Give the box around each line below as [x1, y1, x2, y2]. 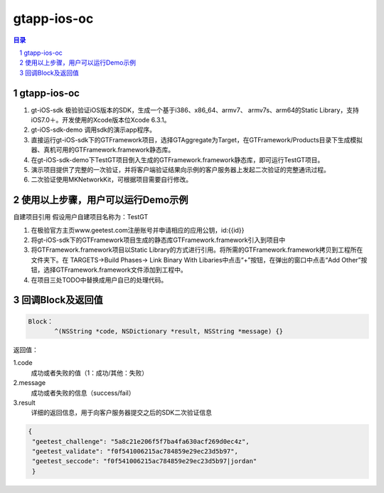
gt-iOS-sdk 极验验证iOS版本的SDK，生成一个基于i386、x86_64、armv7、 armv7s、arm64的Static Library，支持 [31, 105, 359, 114]
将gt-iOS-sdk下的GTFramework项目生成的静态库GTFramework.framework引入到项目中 [31, 235, 286, 245]
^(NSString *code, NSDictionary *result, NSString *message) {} [54, 327, 284, 335]
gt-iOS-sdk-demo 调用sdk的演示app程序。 [31, 125, 156, 134]
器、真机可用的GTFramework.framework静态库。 [31, 146, 175, 154]
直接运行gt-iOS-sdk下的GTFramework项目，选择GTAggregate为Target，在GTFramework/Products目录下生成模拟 [31, 135, 363, 144]
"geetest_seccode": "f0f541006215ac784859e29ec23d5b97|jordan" [32, 457, 257, 465]
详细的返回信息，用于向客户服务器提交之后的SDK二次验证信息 [31, 408, 213, 417]
